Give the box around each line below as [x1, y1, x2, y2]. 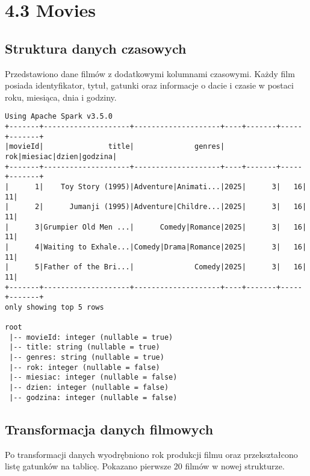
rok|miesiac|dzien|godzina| [5, 152, 117, 161]
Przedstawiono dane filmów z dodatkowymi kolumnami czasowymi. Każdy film [5, 67, 295, 80]
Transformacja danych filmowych [5, 419, 214, 438]
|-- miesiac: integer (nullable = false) [9, 373, 178, 382]
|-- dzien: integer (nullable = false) [9, 383, 169, 392]
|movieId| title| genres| [5, 142, 225, 151]
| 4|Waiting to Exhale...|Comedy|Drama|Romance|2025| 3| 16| [5, 242, 307, 251]
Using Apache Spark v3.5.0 [5, 112, 113, 121]
